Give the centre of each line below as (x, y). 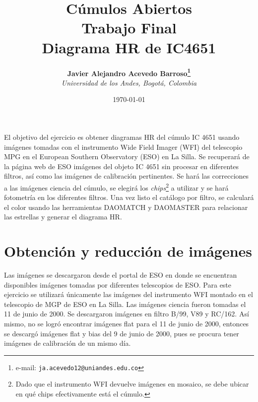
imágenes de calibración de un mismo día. (67, 343)
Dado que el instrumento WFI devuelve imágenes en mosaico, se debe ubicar (132, 384)
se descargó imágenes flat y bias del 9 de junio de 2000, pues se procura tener (122, 333)
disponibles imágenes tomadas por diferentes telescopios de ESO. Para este (118, 284)
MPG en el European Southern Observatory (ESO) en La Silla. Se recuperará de (127, 156)
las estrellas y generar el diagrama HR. (63, 217)
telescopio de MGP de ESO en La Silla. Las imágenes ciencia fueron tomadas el (125, 304)
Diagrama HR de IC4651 (129, 47)
